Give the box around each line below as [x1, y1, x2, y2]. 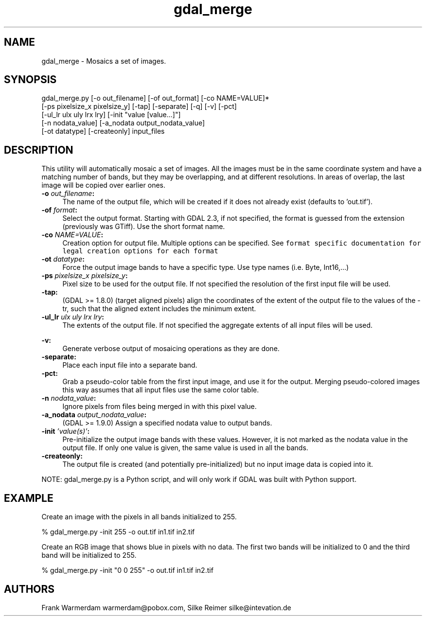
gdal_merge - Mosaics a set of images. [41, 56, 166, 65]
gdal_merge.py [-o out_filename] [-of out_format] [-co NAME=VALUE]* [41, 94, 269, 103]
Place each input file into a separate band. [62, 361, 197, 370]
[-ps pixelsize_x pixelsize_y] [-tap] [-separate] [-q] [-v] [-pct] [41, 102, 237, 111]
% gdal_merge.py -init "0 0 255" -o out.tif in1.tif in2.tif [41, 566, 213, 575]
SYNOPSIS [4, 73, 57, 86]
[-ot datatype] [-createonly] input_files [41, 127, 165, 136]
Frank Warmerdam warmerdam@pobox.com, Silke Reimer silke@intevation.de [41, 603, 291, 612]
